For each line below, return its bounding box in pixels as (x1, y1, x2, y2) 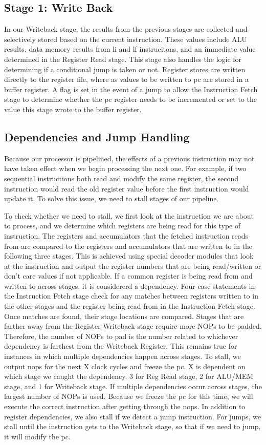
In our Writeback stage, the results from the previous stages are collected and (4, 24, 248, 34)
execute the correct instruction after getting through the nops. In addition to (4, 401, 246, 411)
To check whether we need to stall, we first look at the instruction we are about (4, 210, 254, 221)
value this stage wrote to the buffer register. (4, 103, 142, 114)
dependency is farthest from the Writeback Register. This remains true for (4, 341, 237, 351)
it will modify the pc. (4, 431, 71, 441)
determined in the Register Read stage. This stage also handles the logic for (4, 53, 242, 64)
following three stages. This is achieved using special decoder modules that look (4, 250, 254, 261)
